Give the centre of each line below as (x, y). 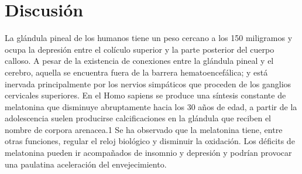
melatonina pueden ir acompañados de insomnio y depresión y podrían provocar (148, 153)
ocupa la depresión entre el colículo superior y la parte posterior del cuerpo (140, 49)
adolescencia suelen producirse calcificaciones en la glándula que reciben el (138, 118)
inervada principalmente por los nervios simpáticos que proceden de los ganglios (148, 83)
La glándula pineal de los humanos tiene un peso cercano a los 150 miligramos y (149, 38)
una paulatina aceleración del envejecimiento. (86, 164)
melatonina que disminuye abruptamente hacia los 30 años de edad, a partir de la (151, 106)
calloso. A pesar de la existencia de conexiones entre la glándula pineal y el (139, 61)
